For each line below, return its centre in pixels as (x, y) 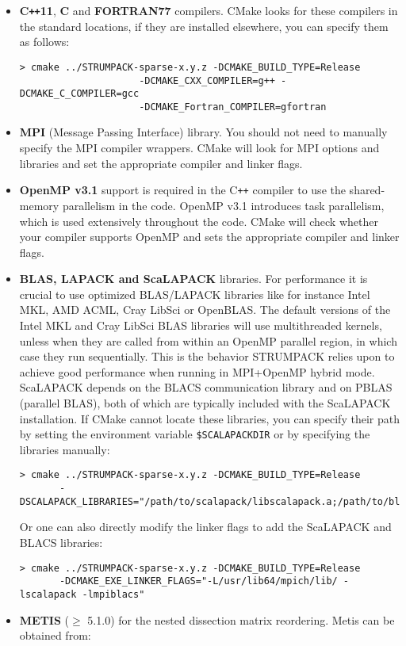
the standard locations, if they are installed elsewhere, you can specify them (204, 26)
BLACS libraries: (61, 543)
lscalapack (48, 594)
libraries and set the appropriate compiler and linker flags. (161, 163)
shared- (367, 190)
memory (39, 205)
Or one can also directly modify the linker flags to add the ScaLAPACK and (205, 527)
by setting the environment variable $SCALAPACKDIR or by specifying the (195, 434)
